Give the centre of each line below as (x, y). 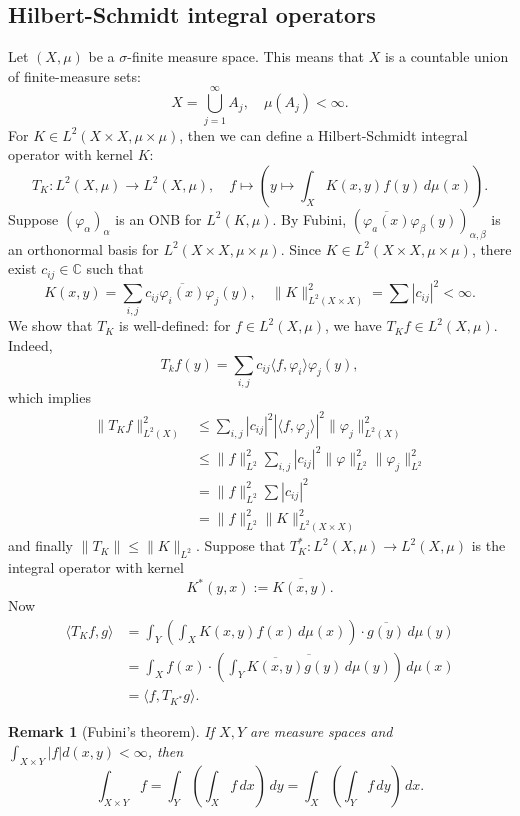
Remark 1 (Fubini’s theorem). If (111, 731)
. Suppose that (240, 545)
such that (115, 268)
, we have (353, 325)
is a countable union (446, 56)
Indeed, (30, 344)
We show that (50, 325)
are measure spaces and (321, 731)
